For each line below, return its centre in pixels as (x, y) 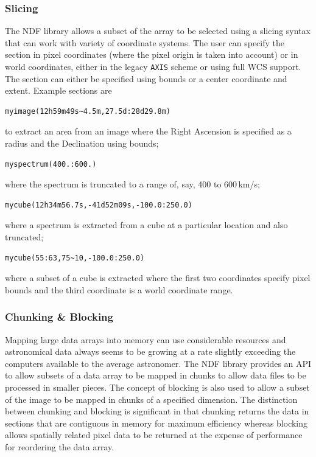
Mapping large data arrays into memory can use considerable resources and (146, 339)
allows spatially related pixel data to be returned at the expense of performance (154, 435)
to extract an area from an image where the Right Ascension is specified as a (148, 131)
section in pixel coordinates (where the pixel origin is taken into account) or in (152, 54)
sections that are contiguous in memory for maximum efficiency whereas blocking (156, 423)
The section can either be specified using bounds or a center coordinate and (146, 78)
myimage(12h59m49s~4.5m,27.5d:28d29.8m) (88, 111)
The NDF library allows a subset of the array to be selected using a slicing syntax (158, 31)
